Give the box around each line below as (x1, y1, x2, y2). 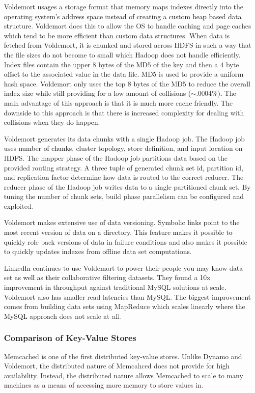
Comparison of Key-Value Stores (4, 332, 137, 344)
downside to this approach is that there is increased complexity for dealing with (4, 107, 244, 117)
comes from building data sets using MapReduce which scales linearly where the (4, 301, 245, 311)
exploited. (4, 200, 33, 211)
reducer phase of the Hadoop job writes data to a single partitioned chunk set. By (4, 181, 251, 192)
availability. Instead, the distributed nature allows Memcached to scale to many (4, 370, 243, 380)
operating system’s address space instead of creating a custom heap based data (4, 11, 242, 21)
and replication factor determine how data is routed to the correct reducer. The (4, 172, 244, 182)
